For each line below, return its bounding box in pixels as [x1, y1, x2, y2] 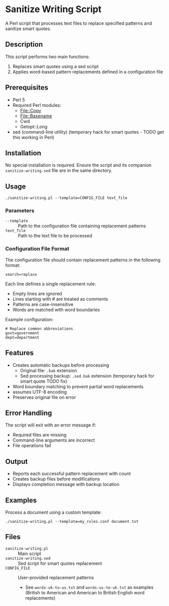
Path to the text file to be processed [18, 233, 92, 239]
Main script [18, 551, 41, 557]
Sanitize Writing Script [5, 4, 102, 15]
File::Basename [20, 112, 52, 119]
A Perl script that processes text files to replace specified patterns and [5, 20, 152, 26]
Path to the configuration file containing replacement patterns [18, 223, 146, 229]
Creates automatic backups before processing [12, 362, 109, 368]
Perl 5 [12, 97, 25, 103]
